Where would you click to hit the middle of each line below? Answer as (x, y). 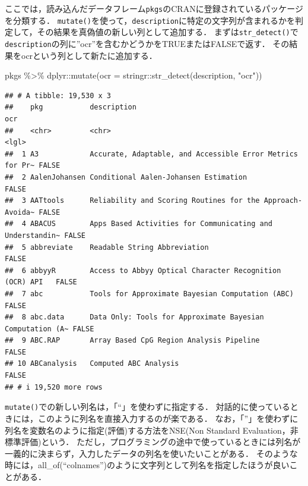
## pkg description (71, 107)
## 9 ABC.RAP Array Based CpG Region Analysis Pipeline (132, 341)
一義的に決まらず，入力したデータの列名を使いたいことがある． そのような (151, 453)
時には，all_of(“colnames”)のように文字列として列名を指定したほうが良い (147, 465)
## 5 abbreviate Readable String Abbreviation (107, 247)
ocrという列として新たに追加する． (89, 55)
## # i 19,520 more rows (54, 387)
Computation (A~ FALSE (50, 329)
